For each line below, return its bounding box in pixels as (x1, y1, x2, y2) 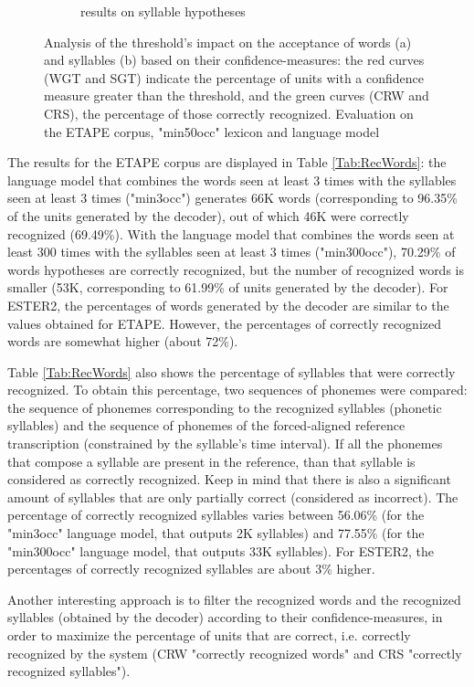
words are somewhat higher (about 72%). (7, 332, 238, 351)
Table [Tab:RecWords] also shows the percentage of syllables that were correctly (7, 362, 456, 381)
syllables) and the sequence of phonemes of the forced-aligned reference (7, 416, 406, 435)
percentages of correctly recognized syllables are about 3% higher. (7, 559, 375, 578)
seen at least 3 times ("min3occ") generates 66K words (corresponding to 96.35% (7, 188, 458, 207)
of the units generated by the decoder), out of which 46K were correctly (7, 206, 409, 225)
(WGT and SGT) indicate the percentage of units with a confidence (44, 68, 425, 87)
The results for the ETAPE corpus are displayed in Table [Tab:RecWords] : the (7, 153, 447, 172)
